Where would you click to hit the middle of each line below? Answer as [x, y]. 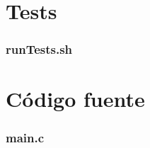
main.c [25, 137]
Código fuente [75, 99]
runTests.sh [39, 49]
